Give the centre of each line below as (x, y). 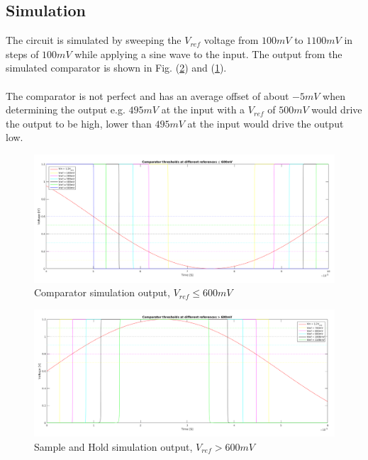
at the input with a (203, 110)
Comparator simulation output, (102, 292)
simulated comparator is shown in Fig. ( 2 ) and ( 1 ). (116, 68)
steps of (22, 54)
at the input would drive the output (266, 123)
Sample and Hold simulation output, (113, 446)
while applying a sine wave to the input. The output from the (208, 54)
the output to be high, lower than (79, 123)
